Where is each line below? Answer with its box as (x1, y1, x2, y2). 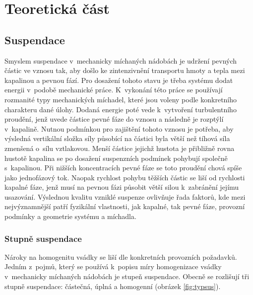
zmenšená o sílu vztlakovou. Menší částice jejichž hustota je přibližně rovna (4, 143, 235, 153)
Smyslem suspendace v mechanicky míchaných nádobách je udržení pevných (4, 55, 237, 66)
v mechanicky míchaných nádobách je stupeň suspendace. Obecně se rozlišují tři (4, 271, 250, 282)
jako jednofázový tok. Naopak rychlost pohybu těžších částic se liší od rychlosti (4, 172, 245, 182)
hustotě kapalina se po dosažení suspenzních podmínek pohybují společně (4, 152, 228, 163)
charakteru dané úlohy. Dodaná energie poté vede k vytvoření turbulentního (4, 104, 237, 114)
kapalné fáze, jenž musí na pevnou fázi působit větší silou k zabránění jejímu (4, 182, 239, 192)
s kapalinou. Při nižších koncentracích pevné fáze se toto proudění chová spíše (4, 162, 242, 173)
